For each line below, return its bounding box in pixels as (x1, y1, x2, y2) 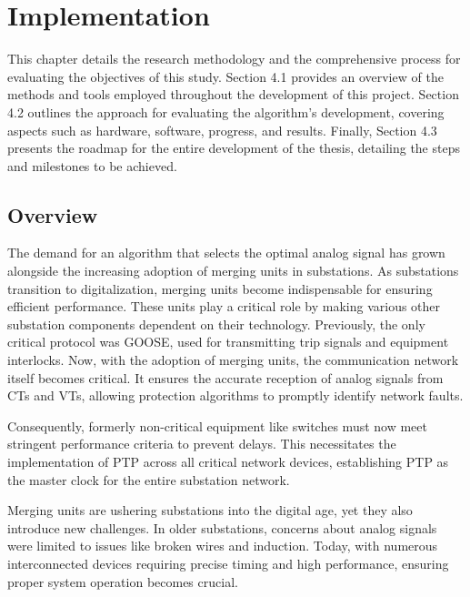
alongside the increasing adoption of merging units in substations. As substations (7, 261, 459, 280)
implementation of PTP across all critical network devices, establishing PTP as (7, 452, 449, 471)
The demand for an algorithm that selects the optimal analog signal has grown (7, 243, 445, 262)
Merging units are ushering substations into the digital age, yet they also (7, 501, 413, 520)
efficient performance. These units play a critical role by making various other (7, 297, 441, 316)
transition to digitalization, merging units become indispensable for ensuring (7, 278, 433, 298)
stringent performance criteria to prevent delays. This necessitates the (7, 434, 396, 453)
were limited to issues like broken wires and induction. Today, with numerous (7, 536, 438, 555)
